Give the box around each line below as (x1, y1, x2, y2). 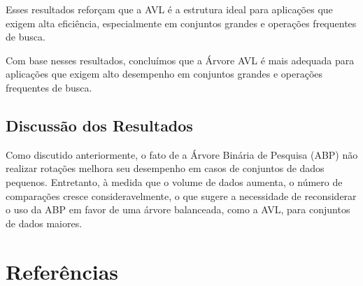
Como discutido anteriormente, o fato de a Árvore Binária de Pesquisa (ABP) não (6, 147, 358, 162)
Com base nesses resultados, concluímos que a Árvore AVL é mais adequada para (6, 52, 355, 67)
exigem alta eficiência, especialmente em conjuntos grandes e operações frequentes (6, 15, 357, 30)
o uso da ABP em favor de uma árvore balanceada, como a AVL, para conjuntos (6, 202, 350, 217)
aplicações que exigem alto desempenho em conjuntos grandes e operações (6, 66, 323, 81)
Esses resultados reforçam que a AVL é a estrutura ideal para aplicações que (6, 2, 333, 16)
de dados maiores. (6, 215, 83, 230)
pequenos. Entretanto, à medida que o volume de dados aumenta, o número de (6, 174, 343, 189)
